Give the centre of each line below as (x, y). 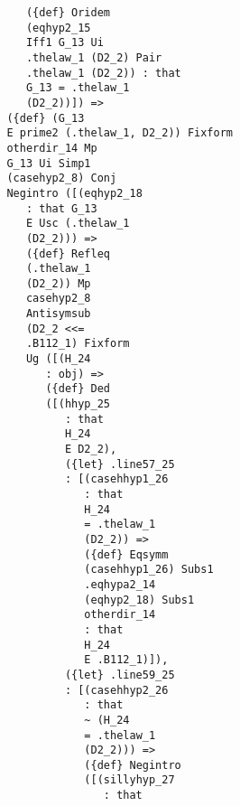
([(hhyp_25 (78, 404)
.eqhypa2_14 (120, 584)
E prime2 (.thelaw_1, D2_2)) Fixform (120, 133)
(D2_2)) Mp (58, 283)
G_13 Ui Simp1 (49, 163)
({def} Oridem (68, 13)
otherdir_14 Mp (52, 148)
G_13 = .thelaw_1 (78, 88)
